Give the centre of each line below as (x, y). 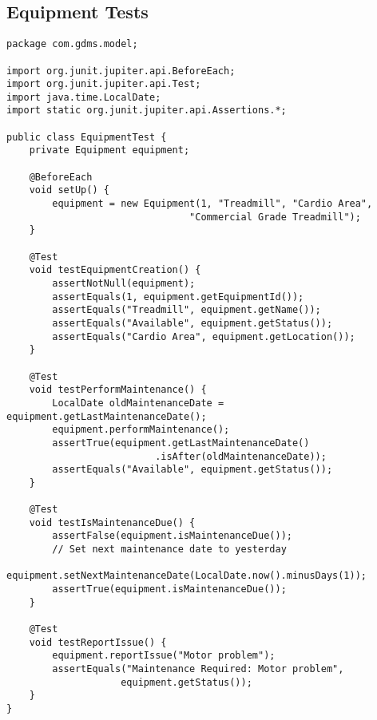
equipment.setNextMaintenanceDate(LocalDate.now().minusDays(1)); (187, 576)
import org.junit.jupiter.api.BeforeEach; (121, 71)
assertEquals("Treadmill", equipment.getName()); (187, 310)
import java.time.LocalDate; (84, 97)
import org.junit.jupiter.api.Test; (104, 84)
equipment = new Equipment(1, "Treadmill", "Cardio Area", (212, 204)
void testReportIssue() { (98, 642)
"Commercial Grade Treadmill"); (275, 217)
